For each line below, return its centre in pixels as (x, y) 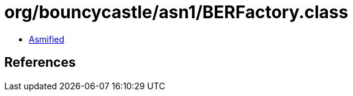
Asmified (47, 39)
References (40, 63)
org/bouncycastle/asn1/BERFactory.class (176, 12)
